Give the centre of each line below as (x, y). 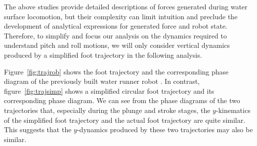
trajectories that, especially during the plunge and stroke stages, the (107, 110)
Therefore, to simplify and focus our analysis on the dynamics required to (115, 35)
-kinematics (233, 110)
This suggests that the (38, 129)
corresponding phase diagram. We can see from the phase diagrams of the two (122, 100)
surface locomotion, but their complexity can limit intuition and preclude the (121, 16)
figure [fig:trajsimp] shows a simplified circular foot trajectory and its (109, 91)
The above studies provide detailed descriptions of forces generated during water (126, 6)
